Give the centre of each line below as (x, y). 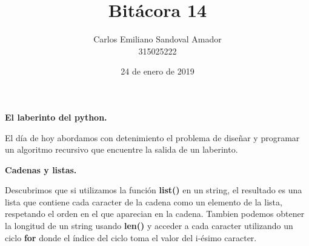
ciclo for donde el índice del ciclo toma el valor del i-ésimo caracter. (131, 237)
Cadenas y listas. (41, 169)
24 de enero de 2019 (158, 71)
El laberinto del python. (56, 117)
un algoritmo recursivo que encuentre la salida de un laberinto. (121, 149)
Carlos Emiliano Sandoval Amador (158, 39)
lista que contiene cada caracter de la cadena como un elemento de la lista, (144, 201)
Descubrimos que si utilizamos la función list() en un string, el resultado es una (154, 190)
